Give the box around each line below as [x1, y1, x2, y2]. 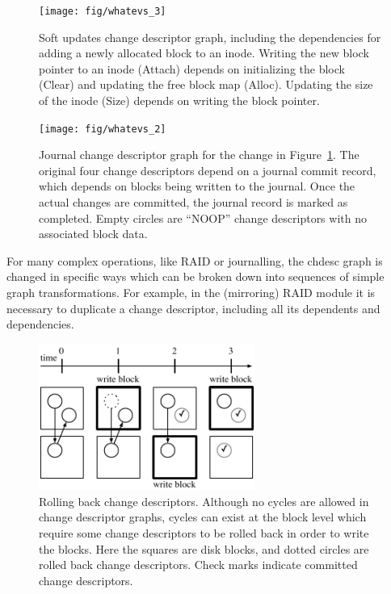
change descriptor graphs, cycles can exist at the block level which [39, 508, 367, 525]
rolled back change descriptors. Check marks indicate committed [39, 556, 358, 573]
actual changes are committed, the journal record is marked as [39, 194, 348, 211]
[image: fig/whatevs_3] [39, 6, 166, 17]
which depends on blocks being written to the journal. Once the [39, 178, 355, 195]
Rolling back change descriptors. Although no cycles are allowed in [39, 492, 369, 509]
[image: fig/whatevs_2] [39, 123, 166, 135]
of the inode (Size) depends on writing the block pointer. [39, 92, 320, 109]
